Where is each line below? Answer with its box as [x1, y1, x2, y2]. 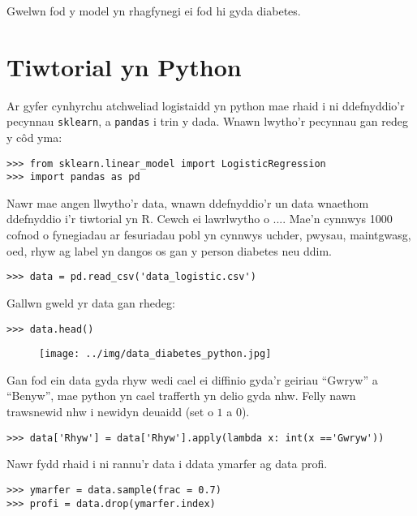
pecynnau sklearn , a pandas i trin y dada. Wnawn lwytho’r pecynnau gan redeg [6, 113, 408, 130]
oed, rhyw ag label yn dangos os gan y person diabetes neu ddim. [6, 242, 332, 259]
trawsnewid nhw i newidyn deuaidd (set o [6, 403, 213, 419]
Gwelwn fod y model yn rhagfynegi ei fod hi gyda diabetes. [6, 2, 301, 19]
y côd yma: [6, 128, 62, 145]
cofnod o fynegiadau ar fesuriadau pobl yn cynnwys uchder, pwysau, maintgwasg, [6, 226, 411, 243]
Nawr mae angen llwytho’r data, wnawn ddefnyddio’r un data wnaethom [6, 194, 369, 211]
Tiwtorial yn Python [6, 49, 242, 83]
